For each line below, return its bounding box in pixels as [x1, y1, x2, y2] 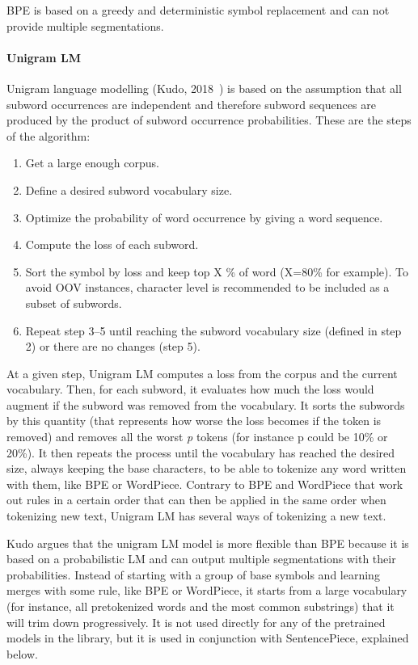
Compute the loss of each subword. [25, 236, 199, 253]
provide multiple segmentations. [6, 17, 164, 34]
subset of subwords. [25, 294, 122, 311]
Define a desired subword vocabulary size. [25, 181, 233, 198]
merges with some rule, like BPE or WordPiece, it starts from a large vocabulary [6, 582, 407, 599]
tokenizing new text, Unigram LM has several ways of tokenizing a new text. [6, 507, 386, 524]
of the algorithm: [6, 127, 91, 144]
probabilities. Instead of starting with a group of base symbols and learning [6, 566, 380, 583]
